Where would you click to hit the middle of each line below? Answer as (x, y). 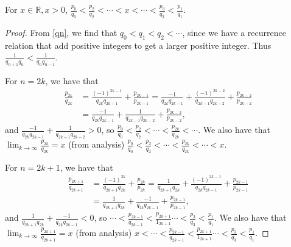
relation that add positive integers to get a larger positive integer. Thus (138, 45)
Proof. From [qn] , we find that (61, 32)
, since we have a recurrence (234, 32)
